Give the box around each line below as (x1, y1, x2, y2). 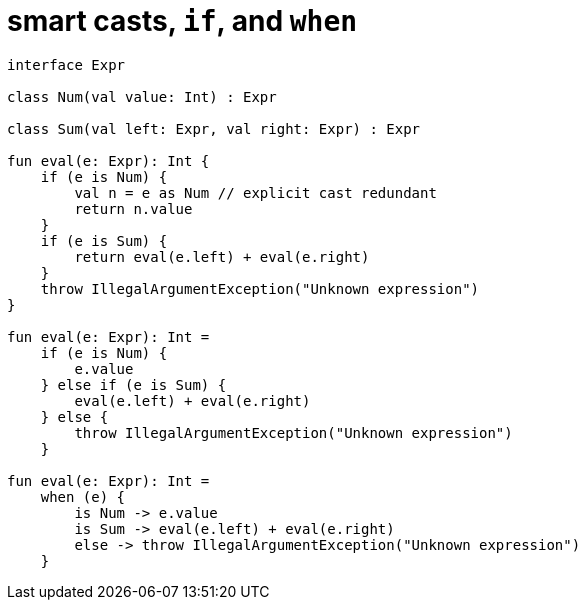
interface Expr (7, 56, 126, 73)
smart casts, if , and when (7, 4, 358, 38)
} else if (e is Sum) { (40, 376, 227, 393)
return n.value (74, 200, 193, 217)
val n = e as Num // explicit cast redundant (74, 184, 437, 201)
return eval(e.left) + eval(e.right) (74, 248, 370, 265)
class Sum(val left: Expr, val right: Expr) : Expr (7, 120, 421, 137)
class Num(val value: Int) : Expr (7, 88, 277, 105)
